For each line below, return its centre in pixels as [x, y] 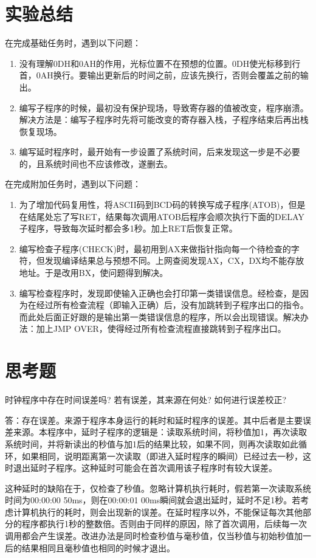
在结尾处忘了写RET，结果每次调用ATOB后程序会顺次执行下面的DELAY [162, 216]
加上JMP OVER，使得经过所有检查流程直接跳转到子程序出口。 [161, 329]
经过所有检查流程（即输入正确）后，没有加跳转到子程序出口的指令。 [172, 305]
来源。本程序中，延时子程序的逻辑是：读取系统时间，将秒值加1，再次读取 [160, 432]
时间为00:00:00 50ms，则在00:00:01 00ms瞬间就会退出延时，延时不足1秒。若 [153, 500]
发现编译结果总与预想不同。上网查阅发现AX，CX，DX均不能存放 [174, 260]
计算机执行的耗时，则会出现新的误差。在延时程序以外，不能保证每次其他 [158, 511]
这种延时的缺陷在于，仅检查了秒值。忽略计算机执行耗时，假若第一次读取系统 [158, 488]
